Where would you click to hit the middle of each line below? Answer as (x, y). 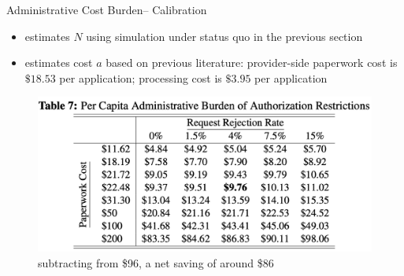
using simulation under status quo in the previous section (224, 36)
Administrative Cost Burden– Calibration (107, 9)
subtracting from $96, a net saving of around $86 (156, 262)
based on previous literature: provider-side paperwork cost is (252, 63)
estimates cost (59, 63)
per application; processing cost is (141, 77)
